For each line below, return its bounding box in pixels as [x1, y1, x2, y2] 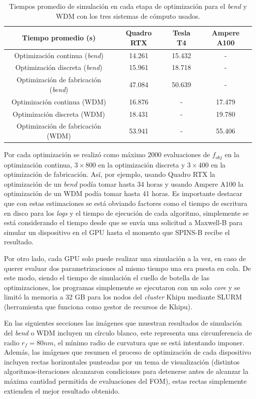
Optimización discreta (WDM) [12, 108, 105, 119]
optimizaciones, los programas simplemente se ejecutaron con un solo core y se [4, 282, 240, 292]
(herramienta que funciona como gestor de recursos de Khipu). [4, 301, 192, 311]
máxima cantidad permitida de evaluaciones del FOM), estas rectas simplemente [4, 376, 247, 386]
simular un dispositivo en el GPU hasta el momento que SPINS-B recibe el [4, 227, 230, 237]
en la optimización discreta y [98, 159, 185, 169]
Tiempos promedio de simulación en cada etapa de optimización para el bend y [9, 1, 247, 11]
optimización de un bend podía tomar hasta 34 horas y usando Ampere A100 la [4, 178, 244, 189]
